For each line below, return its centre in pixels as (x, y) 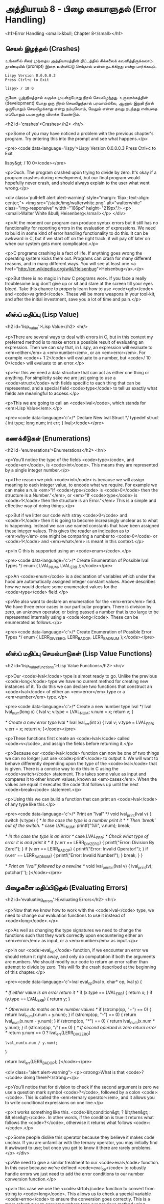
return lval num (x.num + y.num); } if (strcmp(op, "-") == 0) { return (71, 1015)
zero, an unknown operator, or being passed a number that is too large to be (82, 612)
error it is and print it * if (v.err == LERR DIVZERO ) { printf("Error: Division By (80, 843)
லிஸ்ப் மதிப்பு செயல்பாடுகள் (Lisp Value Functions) (79, 654)
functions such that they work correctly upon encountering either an (74, 935)
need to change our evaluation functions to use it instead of (65, 916)
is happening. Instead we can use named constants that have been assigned (82, 526)
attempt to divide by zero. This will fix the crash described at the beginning (81, 967)
